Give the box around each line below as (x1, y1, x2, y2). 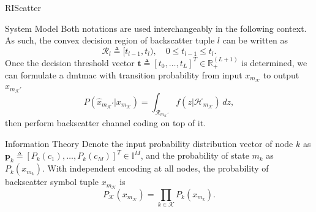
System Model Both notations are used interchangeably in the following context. (5, 21, 307, 34)
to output (263, 69, 299, 81)
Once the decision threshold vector (5, 56, 135, 69)
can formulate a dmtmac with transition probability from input (5, 69, 243, 81)
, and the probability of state (140, 149, 249, 162)
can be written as (222, 34, 288, 47)
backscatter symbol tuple (5, 175, 99, 188)
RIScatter (5, 1, 41, 13)
